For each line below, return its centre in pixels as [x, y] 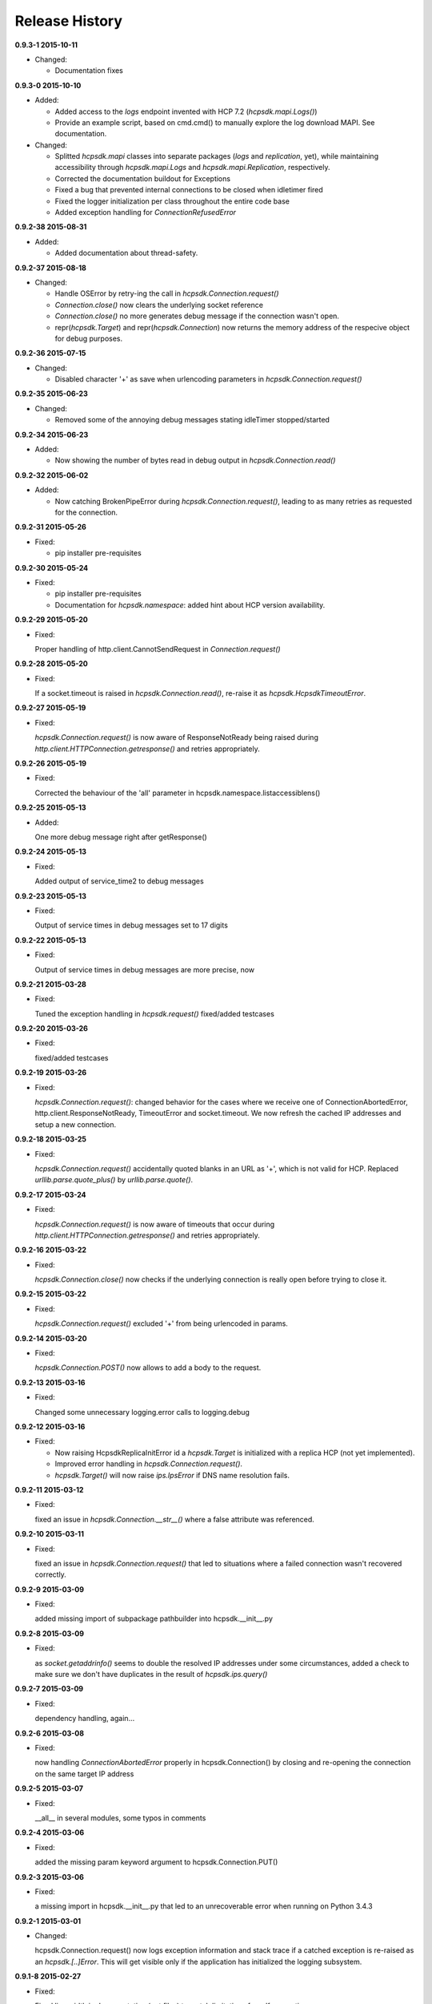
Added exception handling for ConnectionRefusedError [145, 212]
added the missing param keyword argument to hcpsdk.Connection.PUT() [156, 1862]
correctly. [51, 1574]
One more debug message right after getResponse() [121, 837]
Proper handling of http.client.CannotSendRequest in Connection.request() [158, 648]
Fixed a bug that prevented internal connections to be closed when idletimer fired [189, 190]
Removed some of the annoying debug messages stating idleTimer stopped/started [192, 420]
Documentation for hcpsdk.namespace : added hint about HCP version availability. [190, 604]
